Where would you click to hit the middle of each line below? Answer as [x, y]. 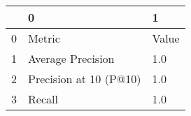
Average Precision [71, 58]
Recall [43, 99]
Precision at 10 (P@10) [85, 79]
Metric [44, 38]
